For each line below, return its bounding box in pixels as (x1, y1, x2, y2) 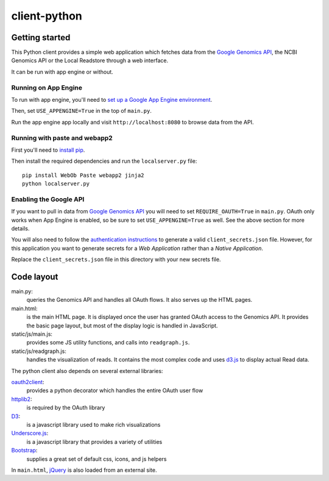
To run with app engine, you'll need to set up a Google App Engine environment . (11, 96, 213, 103)
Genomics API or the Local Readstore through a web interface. (11, 57, 169, 64)
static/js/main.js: (11, 330, 53, 338)
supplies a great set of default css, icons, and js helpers (26, 455, 167, 463)
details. (11, 225, 30, 232)
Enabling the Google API (11, 195, 85, 204)
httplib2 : (11, 395, 32, 402)
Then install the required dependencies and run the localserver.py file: (11, 157, 197, 165)
